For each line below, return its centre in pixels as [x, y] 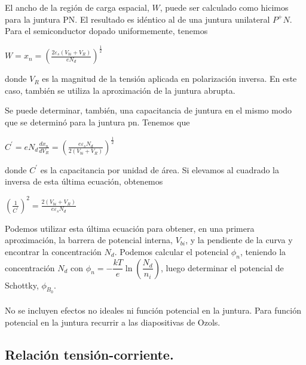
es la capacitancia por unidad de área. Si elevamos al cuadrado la [160, 169]
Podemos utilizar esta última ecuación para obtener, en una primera [130, 228]
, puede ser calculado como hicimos [224, 7]
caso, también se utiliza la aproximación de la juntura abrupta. [120, 90]
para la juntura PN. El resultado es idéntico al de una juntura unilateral [137, 19]
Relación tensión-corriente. [89, 354]
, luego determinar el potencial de [222, 267]
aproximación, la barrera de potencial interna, [89, 240]
